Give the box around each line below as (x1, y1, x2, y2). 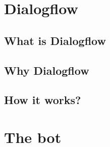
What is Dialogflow (4, 32, 106, 48)
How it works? (4, 92, 81, 108)
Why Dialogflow (4, 62, 89, 78)
